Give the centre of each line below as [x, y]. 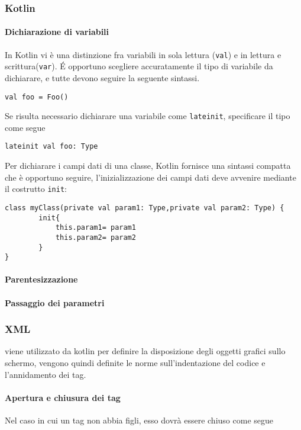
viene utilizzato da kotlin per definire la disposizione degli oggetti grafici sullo [145, 351]
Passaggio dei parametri [55, 302]
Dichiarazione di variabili [57, 32]
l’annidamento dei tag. [46, 374]
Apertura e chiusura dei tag [63, 397]
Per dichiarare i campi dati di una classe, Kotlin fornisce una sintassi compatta [148, 166]
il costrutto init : [36, 189]
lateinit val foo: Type [51, 147]
